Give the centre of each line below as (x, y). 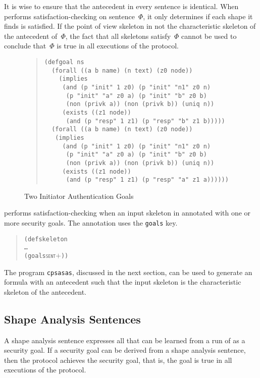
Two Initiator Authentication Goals (79, 196)
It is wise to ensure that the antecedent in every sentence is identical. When (121, 6)
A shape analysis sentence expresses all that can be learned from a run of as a (125, 340)
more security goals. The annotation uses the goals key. (91, 223)
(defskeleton (46, 239)
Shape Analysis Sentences (72, 319)
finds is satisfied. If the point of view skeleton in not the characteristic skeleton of (130, 26)
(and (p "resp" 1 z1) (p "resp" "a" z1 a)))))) (147, 180)
